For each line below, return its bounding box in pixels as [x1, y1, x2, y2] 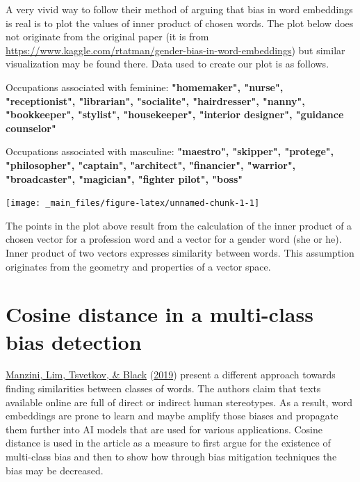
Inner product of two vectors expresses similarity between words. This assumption [6, 245, 354, 259]
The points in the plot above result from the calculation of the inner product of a [6, 218, 352, 232]
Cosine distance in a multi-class [6, 300, 313, 328]
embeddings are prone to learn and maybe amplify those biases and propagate [6, 408, 338, 423]
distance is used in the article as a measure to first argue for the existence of [6, 435, 331, 450]
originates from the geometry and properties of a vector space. [6, 259, 271, 273]
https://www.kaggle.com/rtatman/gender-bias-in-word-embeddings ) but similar [6, 42, 345, 57]
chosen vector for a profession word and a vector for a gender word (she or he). [6, 232, 342, 246]
